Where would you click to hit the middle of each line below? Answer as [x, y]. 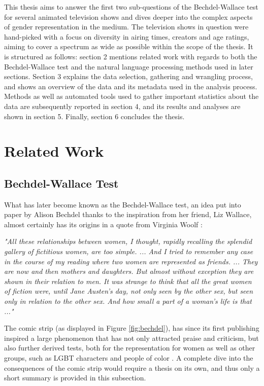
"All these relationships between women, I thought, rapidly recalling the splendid [128, 241]
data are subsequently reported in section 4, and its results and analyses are [122, 106]
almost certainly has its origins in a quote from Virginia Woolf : [103, 224]
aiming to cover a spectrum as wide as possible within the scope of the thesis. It [129, 46]
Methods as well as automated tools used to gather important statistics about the [131, 96]
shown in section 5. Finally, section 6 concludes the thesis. [94, 116]
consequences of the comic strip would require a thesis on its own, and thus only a [132, 367]
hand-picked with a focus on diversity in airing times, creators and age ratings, [127, 36]
